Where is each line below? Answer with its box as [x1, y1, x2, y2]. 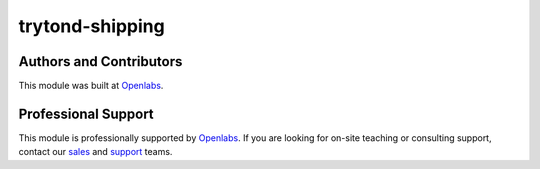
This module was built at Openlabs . [18, 80, 164, 92]
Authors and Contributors [18, 53, 183, 70]
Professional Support [18, 105, 154, 122]
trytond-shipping [18, 15, 165, 37]
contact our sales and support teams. [18, 146, 173, 158]
